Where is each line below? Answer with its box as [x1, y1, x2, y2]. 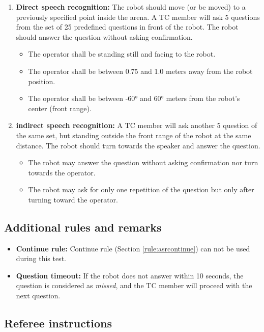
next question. [16, 290, 61, 301]
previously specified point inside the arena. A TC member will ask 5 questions [16, 11, 260, 22]
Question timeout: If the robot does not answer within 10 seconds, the [16, 270, 244, 280]
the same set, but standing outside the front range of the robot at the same [16, 130, 251, 140]
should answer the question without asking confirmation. [16, 31, 193, 42]
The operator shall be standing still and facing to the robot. [28, 48, 216, 59]
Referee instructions [4, 315, 112, 331]
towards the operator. [28, 167, 96, 177]
